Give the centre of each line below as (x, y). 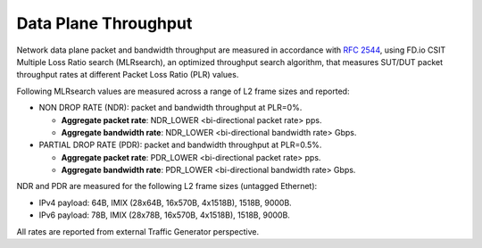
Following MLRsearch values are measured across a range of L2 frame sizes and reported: (183, 91)
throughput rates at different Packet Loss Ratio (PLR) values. (128, 75)
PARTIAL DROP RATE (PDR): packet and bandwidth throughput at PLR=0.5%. (180, 145)
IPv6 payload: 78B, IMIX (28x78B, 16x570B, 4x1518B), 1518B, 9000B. (164, 215)
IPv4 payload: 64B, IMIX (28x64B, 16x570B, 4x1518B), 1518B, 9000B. (165, 203)
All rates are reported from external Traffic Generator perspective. (137, 231)
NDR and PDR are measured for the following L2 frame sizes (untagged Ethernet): (167, 186)
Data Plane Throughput (104, 23)
